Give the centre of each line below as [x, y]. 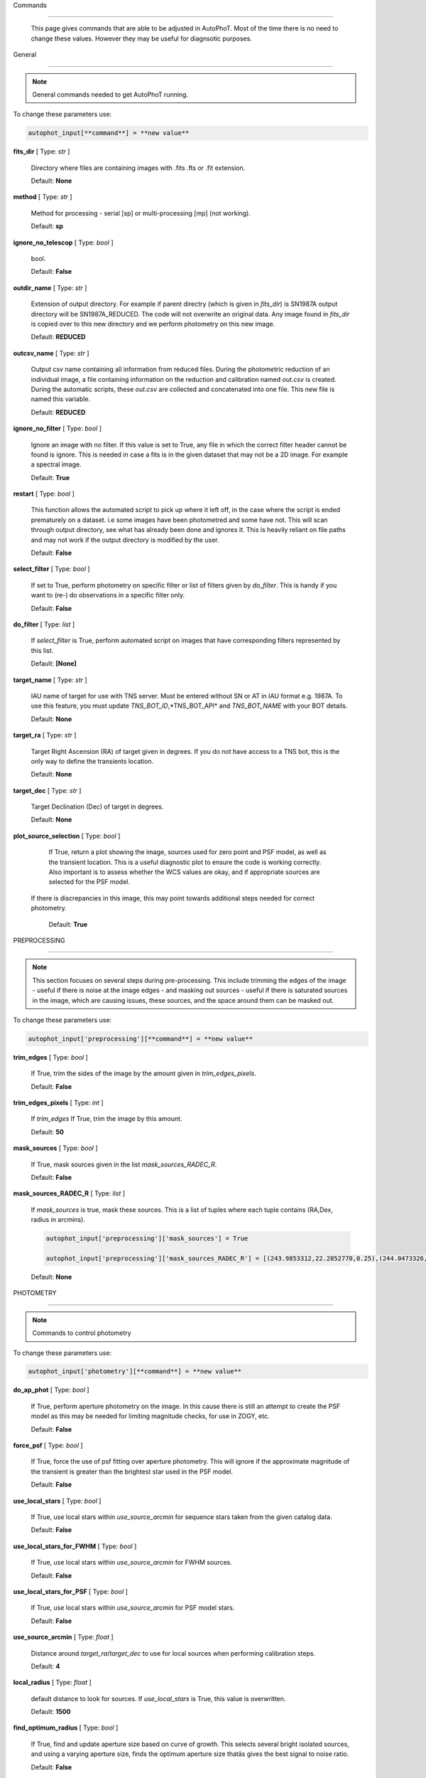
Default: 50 [47, 1132]
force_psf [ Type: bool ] [48, 1446]
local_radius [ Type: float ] [52, 1683]
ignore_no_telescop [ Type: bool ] [63, 243]
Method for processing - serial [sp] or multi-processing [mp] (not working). [141, 213]
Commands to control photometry [82, 1333]
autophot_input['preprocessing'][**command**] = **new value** [141, 1039]
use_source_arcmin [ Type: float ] [63, 1637]
